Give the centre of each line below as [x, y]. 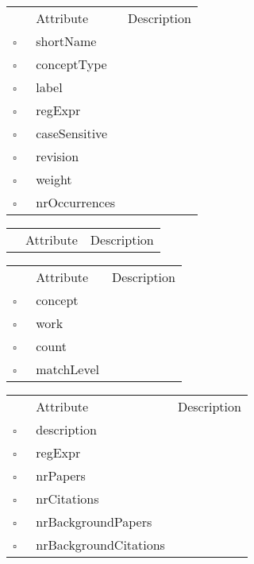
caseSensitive [72, 133]
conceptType [71, 64]
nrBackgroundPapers [94, 522]
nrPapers [61, 475]
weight [54, 179]
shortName [66, 41]
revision [58, 156]
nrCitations [67, 498]
